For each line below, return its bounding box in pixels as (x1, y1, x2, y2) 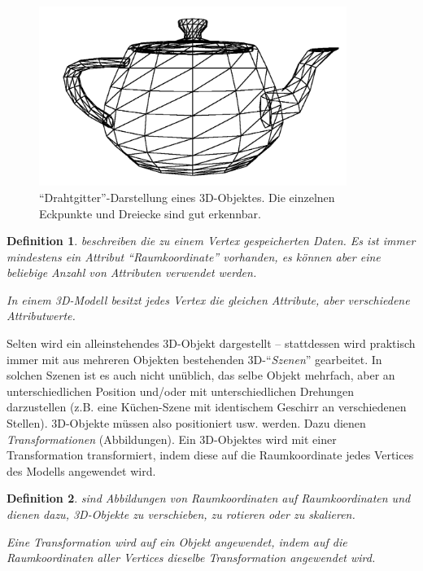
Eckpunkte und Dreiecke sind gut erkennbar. (39, 204, 261, 222)
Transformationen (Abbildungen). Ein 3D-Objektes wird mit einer (7, 430, 337, 447)
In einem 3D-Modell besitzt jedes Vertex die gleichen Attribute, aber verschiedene (7, 291, 410, 308)
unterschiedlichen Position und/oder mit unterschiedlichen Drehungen (7, 382, 355, 399)
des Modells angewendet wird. (7, 462, 156, 479)
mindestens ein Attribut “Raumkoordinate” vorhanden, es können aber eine (7, 248, 381, 265)
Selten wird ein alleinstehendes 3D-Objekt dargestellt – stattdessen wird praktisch (7, 335, 416, 352)
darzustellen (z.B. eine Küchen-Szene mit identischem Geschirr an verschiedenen (7, 398, 407, 415)
